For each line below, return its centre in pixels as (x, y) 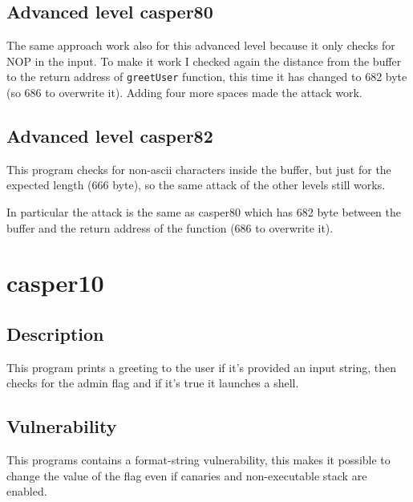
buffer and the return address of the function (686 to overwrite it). (170, 227)
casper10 (55, 283)
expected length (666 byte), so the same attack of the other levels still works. (196, 185)
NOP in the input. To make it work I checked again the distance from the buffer (204, 61)
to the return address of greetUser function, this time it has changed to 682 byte (207, 77)
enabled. (27, 491)
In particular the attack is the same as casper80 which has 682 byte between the (204, 212)
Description (55, 333)
